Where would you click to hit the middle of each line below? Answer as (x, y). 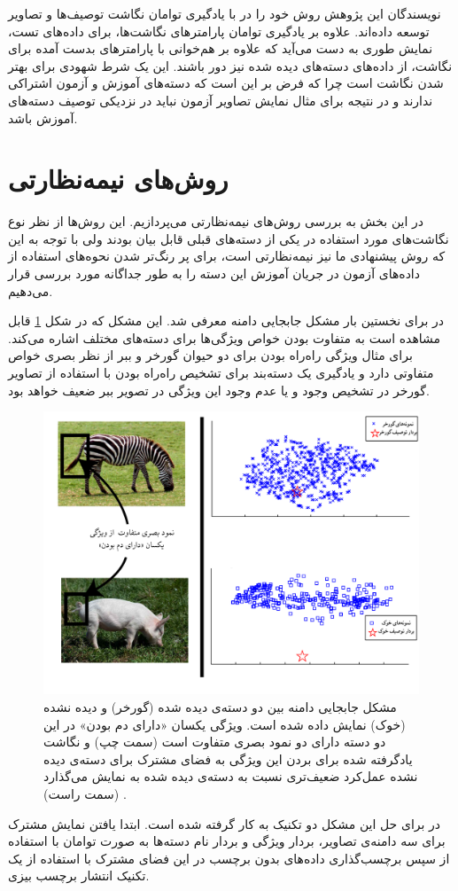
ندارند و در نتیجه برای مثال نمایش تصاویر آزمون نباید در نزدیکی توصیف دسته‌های (221, 100)
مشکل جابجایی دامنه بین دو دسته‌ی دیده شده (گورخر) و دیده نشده (220, 707)
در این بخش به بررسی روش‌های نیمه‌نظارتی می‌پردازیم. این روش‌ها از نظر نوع (216, 221)
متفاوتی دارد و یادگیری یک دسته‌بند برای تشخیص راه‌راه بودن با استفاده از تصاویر (221, 373)
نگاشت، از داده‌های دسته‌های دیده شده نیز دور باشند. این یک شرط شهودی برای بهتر (230, 65)
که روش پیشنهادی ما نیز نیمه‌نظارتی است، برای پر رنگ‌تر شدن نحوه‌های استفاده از (227, 256)
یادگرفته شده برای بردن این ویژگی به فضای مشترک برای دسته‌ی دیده (228, 758)
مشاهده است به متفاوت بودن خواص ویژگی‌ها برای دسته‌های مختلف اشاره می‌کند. (225, 337)
